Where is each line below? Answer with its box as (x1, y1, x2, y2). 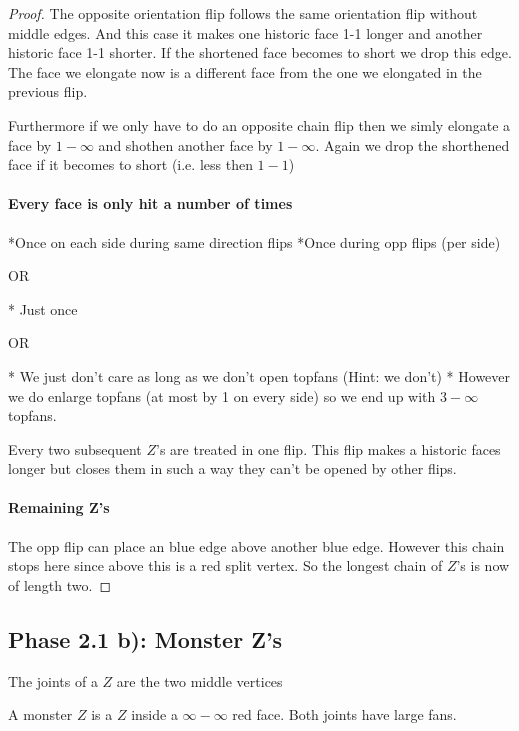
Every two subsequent (8, 438, 142, 459)
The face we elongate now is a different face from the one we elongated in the (8, 61, 482, 82)
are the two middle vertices (116, 670, 283, 691)
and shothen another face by (98, 134, 273, 155)
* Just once (8, 298, 78, 319)
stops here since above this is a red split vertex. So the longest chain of (8, 555, 443, 576)
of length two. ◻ (8, 574, 112, 595)
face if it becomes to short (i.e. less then (8, 154, 253, 175)
